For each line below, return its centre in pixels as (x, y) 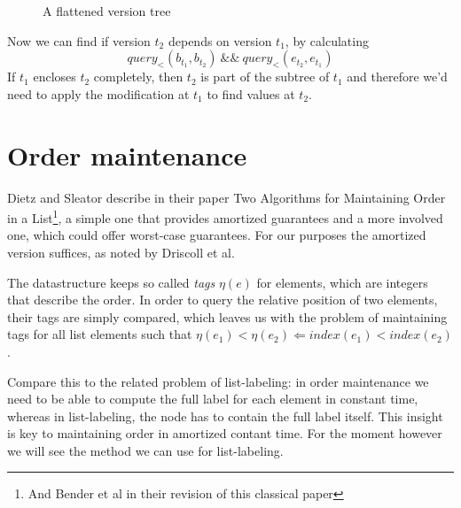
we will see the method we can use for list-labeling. (145, 450)
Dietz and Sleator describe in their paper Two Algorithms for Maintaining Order (227, 197)
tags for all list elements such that (100, 334)
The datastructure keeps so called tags (111, 282)
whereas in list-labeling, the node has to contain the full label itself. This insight (225, 416)
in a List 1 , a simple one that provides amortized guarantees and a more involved (225, 216)
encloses (55, 77)
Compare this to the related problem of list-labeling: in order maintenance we (218, 381)
